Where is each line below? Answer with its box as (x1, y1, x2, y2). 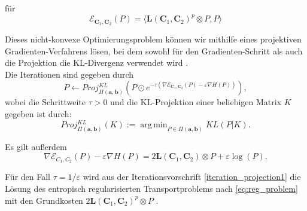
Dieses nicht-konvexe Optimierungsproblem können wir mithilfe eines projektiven (5, 32, 302, 45)
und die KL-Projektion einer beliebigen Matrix (110, 96, 282, 108)
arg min (140, 121, 168, 130)
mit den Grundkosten (5, 194, 83, 206)
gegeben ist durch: (5, 107, 72, 120)
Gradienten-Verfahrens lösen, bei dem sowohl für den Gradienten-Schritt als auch (5, 44, 303, 57)
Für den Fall (5, 170, 50, 183)
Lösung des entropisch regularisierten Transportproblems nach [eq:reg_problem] (5, 182, 298, 194)
